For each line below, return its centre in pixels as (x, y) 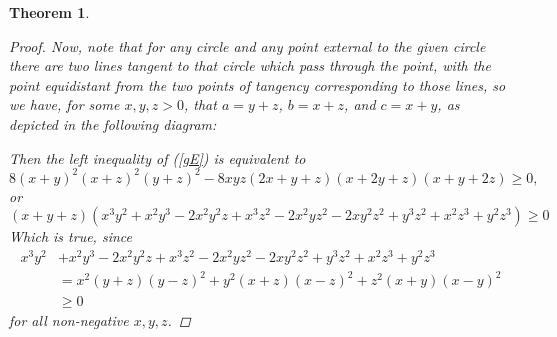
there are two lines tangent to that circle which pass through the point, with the (250, 65)
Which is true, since (70, 236)
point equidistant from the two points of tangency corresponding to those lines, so (257, 84)
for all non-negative (69, 319)
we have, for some (64, 104)
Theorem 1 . (49, 12)
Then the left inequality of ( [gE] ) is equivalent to (157, 157)
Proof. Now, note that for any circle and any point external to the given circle (247, 45)
